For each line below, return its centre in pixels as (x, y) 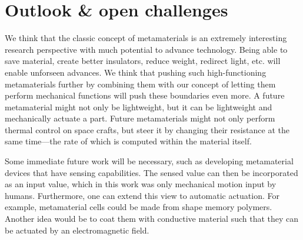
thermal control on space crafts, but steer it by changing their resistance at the (147, 129)
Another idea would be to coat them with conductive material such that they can (152, 219)
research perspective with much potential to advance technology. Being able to (146, 49)
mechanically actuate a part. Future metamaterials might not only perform (140, 118)
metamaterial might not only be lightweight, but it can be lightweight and (139, 107)
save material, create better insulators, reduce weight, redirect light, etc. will (143, 61)
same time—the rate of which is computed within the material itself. (128, 141)
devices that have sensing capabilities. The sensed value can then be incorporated (151, 172)
